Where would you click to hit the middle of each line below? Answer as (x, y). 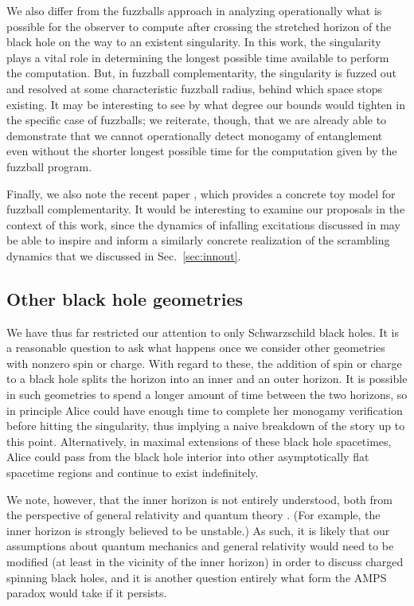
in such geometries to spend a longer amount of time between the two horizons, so (207, 395)
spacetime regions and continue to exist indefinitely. (133, 473)
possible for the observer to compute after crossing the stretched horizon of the (199, 26)
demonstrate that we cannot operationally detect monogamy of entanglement (195, 135)
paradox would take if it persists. (87, 593)
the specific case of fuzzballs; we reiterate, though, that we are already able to (197, 120)
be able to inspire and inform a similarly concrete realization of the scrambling (198, 240)
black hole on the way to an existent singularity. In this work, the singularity (194, 42)
